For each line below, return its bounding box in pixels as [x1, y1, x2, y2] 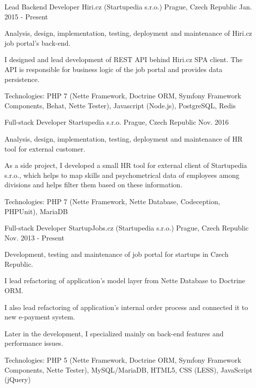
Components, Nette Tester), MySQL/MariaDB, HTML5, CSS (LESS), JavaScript [4, 364, 253, 375]
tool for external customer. [4, 143, 86, 154]
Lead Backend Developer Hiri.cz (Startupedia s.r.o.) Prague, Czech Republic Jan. [4, 1, 252, 11]
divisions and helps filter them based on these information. [4, 179, 183, 190]
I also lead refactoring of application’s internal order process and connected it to [4, 302, 248, 312]
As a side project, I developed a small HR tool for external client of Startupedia [4, 160, 247, 170]
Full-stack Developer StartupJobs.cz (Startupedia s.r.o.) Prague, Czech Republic [4, 223, 249, 233]
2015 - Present [4, 11, 48, 21]
